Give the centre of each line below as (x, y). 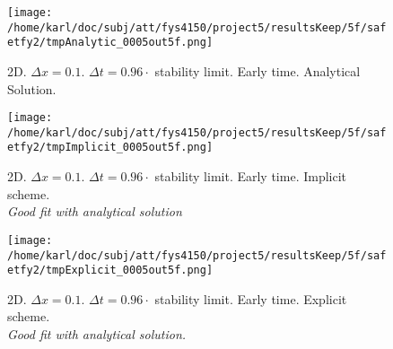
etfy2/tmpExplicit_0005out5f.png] (110, 270)
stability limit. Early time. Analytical (258, 70)
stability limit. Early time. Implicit (251, 176)
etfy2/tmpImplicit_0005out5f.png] (110, 148)
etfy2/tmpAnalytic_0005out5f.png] (110, 43)
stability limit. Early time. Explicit (251, 298)
